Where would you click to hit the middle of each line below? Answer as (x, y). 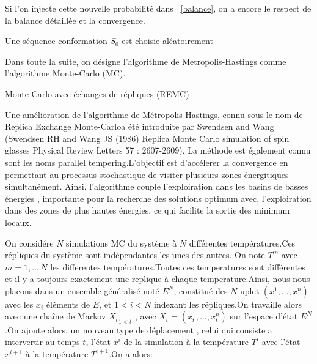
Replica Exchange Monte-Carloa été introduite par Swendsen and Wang (140, 126)
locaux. (18, 222)
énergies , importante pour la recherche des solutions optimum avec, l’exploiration (158, 198)
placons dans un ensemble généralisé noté (82, 290)
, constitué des (201, 290)
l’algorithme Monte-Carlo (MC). (65, 73)
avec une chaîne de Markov (56, 316)
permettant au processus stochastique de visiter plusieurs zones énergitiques (147, 174)
